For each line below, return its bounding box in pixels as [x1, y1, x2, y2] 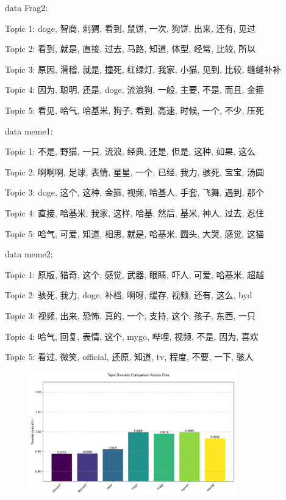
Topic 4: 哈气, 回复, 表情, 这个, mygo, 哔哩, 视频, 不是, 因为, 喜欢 [5, 329, 259, 342]
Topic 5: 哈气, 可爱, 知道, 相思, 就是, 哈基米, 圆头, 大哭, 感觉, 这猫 [5, 227, 265, 240]
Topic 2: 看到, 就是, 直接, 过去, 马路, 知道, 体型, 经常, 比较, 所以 [5, 42, 256, 55]
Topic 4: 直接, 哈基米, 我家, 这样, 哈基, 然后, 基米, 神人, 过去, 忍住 [5, 206, 265, 219]
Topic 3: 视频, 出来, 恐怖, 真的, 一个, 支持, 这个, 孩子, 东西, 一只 [5, 309, 256, 322]
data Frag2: [5, 1, 48, 13]
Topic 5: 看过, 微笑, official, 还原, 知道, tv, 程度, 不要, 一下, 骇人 [5, 350, 254, 363]
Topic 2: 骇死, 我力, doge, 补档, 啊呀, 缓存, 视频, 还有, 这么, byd [5, 289, 252, 301]
